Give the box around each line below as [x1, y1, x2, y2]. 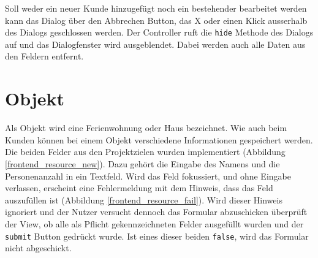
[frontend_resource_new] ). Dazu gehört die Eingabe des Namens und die [5, 157, 280, 170]
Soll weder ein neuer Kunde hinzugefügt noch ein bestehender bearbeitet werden [5, 2, 307, 14]
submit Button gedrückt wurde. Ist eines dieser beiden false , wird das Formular [5, 229, 309, 242]
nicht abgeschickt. [5, 241, 72, 254]
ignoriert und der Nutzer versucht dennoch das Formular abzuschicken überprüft [5, 205, 308, 218]
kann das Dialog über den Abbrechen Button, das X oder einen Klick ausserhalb [5, 13, 308, 26]
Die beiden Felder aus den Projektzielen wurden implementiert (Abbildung [5, 145, 286, 158]
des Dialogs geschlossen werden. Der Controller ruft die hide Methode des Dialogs [5, 26, 314, 39]
